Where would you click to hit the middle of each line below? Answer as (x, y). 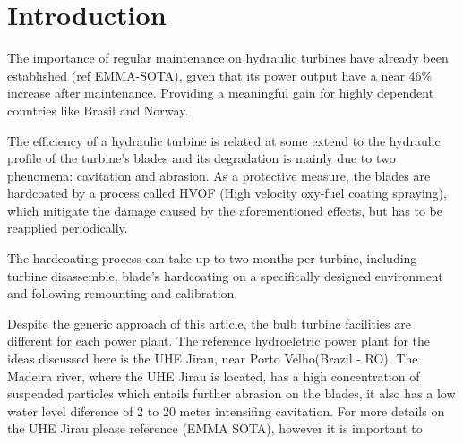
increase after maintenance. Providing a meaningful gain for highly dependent (221, 93)
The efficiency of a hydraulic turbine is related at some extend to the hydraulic (224, 140)
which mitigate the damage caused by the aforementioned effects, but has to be (225, 210)
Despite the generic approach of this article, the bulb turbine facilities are (209, 323)
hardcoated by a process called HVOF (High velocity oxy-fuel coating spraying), (227, 193)
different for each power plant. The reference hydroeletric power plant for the (219, 341)
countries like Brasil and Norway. (98, 110)
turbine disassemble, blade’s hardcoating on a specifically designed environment (225, 275)
